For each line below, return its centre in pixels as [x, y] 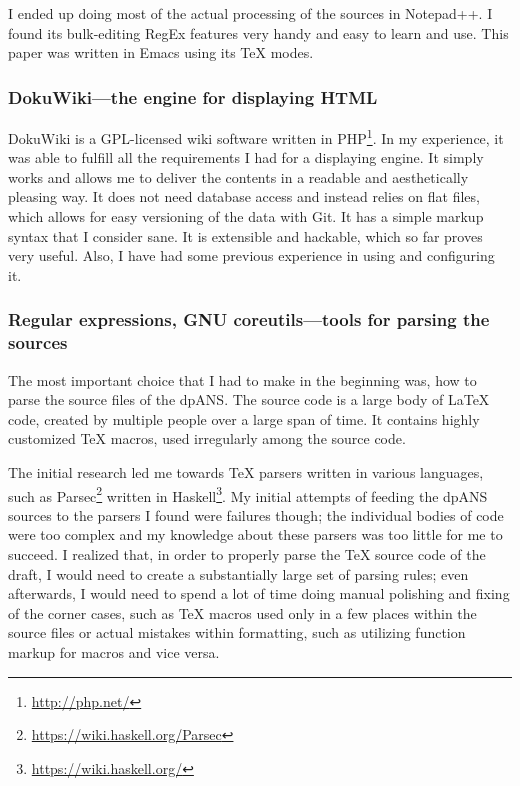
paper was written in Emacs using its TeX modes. [161, 52]
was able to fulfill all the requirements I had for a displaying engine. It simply [246, 157]
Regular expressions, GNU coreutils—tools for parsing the [249, 319]
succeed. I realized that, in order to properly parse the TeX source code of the [247, 553]
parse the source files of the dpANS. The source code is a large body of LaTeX [249, 399]
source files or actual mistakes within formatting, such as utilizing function [237, 632]
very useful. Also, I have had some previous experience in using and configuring [251, 255]
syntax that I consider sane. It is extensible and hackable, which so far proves [245, 235]
